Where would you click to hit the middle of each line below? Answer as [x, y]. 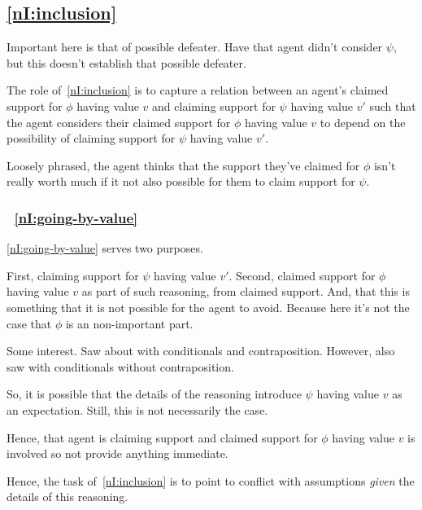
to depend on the [363, 122]
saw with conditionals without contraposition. [120, 366]
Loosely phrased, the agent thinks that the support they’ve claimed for [183, 165]
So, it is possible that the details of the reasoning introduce [154, 394]
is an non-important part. [129, 323]
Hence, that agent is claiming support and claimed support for [162, 437]
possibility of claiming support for [91, 138]
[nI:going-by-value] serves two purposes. [105, 248]
